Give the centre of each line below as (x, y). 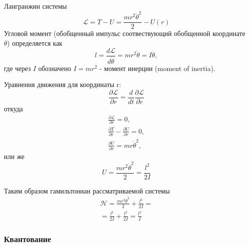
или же (14, 156)
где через (18, 68)
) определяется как (35, 43)
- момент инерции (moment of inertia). (157, 68)
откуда (13, 108)
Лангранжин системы (36, 6)
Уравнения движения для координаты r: (62, 84)
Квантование (28, 238)
